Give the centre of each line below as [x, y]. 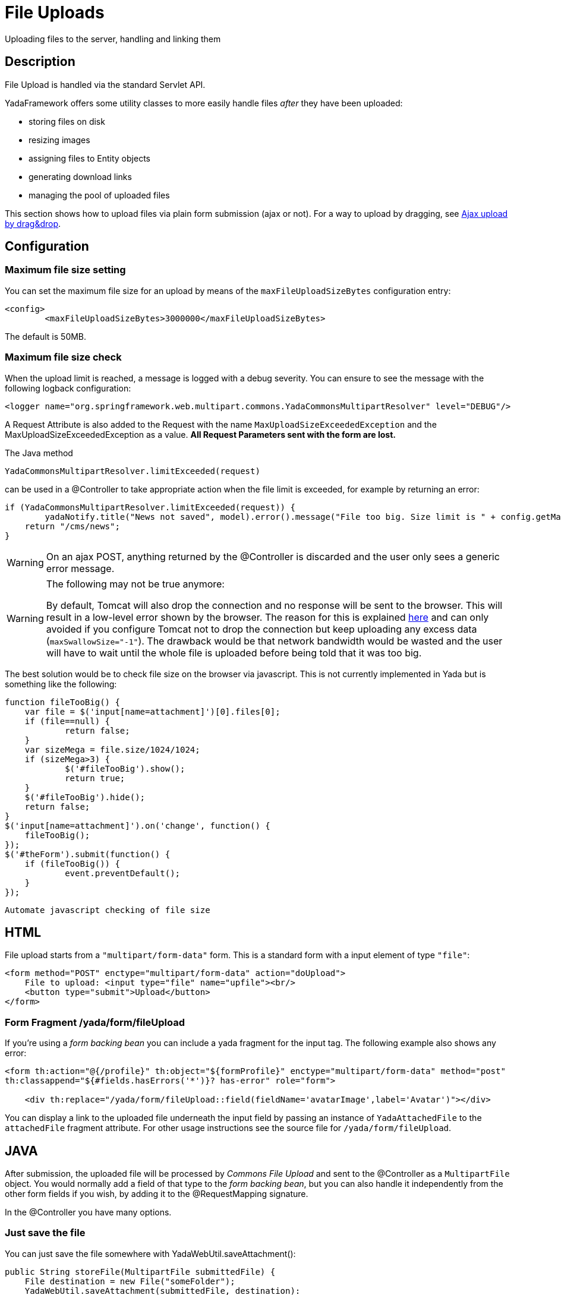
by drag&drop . [33, 223]
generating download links [80, 176]
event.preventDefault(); [123, 873]
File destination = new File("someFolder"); [130, 1281]
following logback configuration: [68, 388]
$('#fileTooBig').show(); [125, 768]
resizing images [59, 140]
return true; [95, 778]
